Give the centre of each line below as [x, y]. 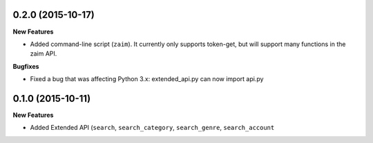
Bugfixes [26, 66]
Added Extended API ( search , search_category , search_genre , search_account [152, 128]
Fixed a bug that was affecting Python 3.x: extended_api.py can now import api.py [147, 79]
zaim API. [44, 54]
